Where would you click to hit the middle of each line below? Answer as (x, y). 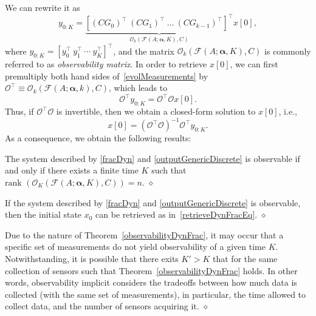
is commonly (288, 51)
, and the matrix (144, 51)
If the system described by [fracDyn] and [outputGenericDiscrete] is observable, (153, 202)
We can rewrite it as (43, 7)
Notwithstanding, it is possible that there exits (92, 258)
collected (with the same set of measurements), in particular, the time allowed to (156, 294)
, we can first (254, 64)
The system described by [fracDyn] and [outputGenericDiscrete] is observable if (153, 158)
